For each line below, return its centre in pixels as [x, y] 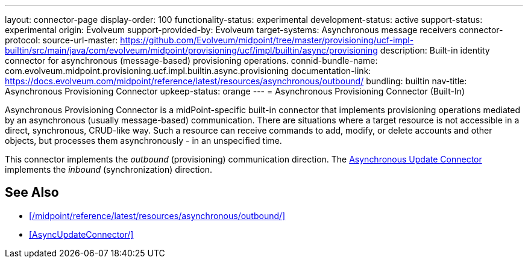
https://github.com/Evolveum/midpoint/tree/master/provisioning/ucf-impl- [267, 40]
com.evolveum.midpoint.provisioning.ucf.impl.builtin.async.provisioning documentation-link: [188, 71]
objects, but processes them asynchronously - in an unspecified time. [143, 141]
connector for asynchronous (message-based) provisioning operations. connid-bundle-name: [191, 60]
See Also [32, 193]
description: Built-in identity [435, 50]
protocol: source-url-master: [61, 40]
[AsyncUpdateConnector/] [81, 234]
